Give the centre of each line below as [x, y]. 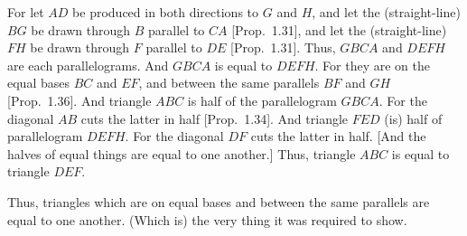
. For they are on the [372, 65]
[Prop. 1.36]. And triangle [79, 100]
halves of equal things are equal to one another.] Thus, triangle [182, 153]
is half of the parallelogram [262, 100]
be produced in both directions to [166, 12]
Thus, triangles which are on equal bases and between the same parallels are [219, 201]
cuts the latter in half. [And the [338, 136]
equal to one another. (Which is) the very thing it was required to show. [207, 219]
